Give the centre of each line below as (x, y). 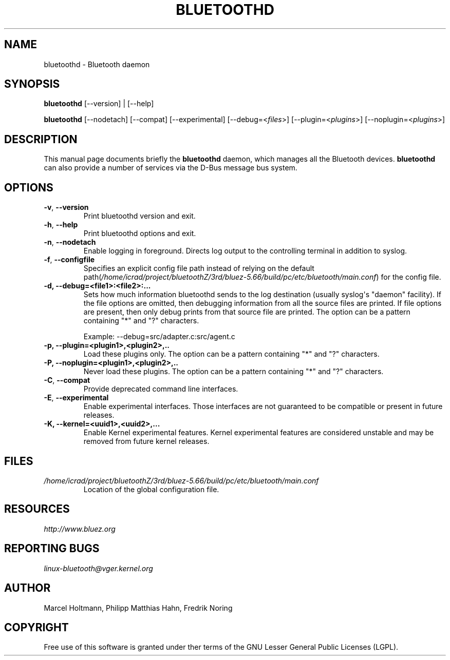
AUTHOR (27, 588)
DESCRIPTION (41, 139)
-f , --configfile (69, 260)
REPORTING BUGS (52, 549)
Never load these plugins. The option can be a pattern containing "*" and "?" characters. (233, 372)
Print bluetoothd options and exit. (140, 234)
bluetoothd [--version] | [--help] (99, 104)
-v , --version (66, 207)
